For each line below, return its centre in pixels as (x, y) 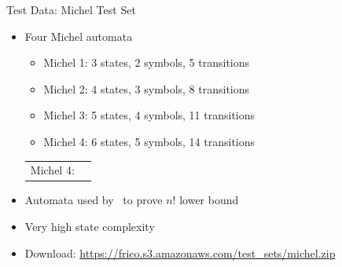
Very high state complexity (90, 226)
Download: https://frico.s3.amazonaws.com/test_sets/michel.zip (180, 252)
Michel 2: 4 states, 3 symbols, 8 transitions (147, 88)
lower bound (209, 200)
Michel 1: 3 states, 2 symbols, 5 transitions (147, 62)
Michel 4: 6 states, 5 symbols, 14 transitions (149, 141)
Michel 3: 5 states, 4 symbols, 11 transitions (149, 115)
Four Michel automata (79, 36)
